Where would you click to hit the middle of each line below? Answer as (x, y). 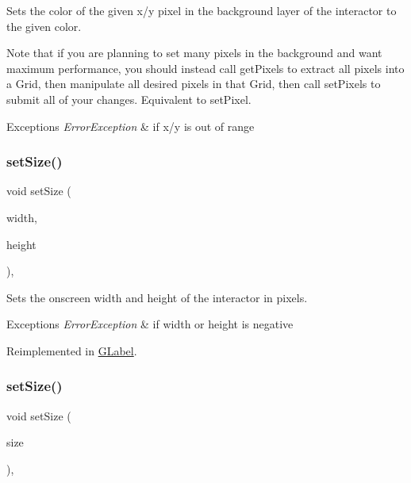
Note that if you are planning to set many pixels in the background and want (194, 53)
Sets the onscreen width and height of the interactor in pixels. (157, 297)
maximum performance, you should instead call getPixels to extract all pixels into (205, 68)
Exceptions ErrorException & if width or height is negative (150, 324)
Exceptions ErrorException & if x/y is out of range (131, 126)
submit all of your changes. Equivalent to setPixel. (129, 99)
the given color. (44, 26)
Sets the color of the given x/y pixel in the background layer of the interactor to (202, 10)
